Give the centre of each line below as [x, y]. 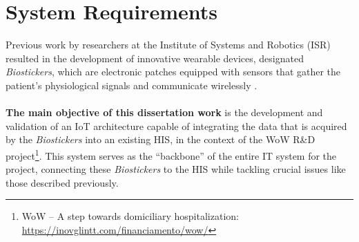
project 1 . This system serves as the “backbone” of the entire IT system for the [171, 154]
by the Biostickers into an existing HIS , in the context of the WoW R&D [161, 139]
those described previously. [62, 182]
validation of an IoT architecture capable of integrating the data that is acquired [176, 125]
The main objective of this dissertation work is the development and [164, 112]
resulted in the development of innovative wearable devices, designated [155, 58]
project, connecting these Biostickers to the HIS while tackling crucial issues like [176, 169]
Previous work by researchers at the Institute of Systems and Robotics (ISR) [168, 45]
